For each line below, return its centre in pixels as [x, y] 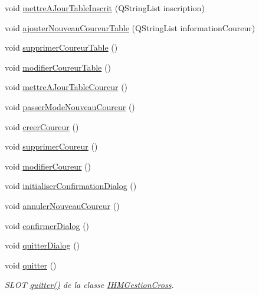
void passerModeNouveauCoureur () [70, 106]
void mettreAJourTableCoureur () [66, 87]
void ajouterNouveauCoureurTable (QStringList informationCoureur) [130, 27]
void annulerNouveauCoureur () [62, 205]
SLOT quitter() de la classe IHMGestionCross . [89, 285]
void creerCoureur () [42, 126]
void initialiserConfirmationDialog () [71, 186]
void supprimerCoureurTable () [61, 47]
